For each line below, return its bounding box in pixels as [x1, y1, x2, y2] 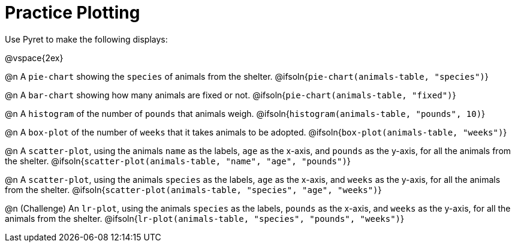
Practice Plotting [5, 2, 140, 23]
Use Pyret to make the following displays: [5, 34, 168, 44]
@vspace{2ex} [5, 52, 64, 63]
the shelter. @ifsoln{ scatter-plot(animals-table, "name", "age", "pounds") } [5, 155, 351, 166]
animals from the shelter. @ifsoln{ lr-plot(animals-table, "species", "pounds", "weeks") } [5, 213, 404, 224]
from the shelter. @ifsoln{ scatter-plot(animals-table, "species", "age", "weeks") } [5, 184, 382, 195]
